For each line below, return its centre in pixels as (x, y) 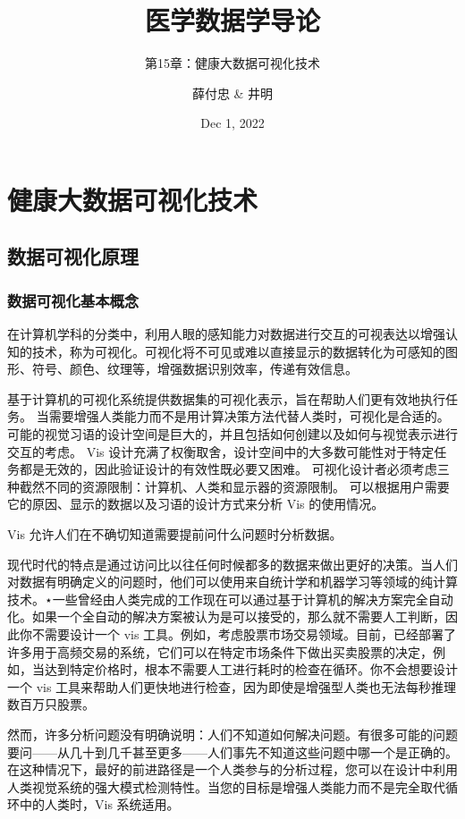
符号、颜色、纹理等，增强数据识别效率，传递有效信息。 (194, 369)
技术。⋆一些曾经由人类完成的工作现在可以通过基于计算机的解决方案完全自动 (230, 599)
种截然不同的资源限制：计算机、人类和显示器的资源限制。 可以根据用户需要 (228, 486)
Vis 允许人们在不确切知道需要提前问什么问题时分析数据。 (175, 534)
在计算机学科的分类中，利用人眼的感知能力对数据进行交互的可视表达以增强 (226, 334)
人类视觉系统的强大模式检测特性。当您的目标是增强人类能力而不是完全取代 (226, 786)
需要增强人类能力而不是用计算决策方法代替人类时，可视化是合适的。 (249, 416)
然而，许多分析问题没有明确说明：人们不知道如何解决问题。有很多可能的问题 (232, 734)
